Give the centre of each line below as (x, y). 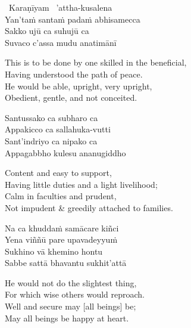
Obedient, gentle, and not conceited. (71, 98)
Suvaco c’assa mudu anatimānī (61, 42)
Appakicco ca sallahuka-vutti (58, 129)
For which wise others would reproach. (75, 294)
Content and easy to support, (58, 173)
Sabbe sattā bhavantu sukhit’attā (66, 263)
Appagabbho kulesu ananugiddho (65, 152)
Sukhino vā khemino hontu (54, 251)
